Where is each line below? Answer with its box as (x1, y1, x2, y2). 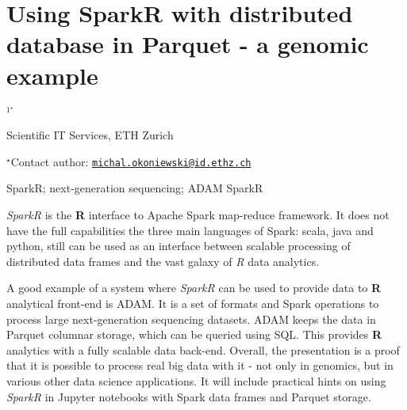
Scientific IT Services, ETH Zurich (6, 127, 174, 143)
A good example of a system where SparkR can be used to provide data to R (6, 279, 382, 296)
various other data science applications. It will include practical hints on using (6, 372, 386, 389)
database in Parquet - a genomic (6, 28, 369, 60)
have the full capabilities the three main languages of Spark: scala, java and (6, 222, 374, 238)
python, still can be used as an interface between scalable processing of (6, 237, 351, 254)
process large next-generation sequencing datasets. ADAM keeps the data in (6, 310, 376, 327)
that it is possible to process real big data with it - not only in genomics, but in (6, 357, 394, 374)
